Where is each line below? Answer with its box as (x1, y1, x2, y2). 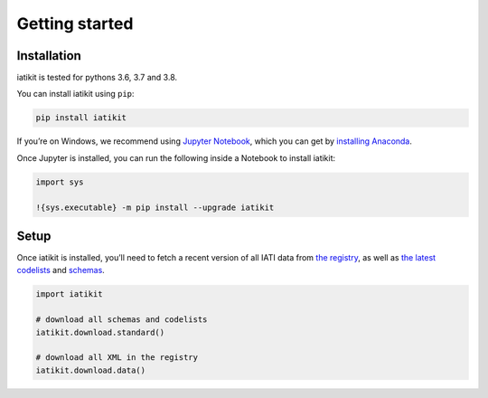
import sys (35, 176, 84, 187)
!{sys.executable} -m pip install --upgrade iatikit (35, 202, 275, 213)
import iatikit (35, 289, 103, 299)
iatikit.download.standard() (35, 327, 165, 337)
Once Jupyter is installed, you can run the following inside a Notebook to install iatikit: (16, 152, 336, 163)
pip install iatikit (35, 113, 127, 123)
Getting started (16, 14, 134, 33)
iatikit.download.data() (35, 365, 146, 375)
